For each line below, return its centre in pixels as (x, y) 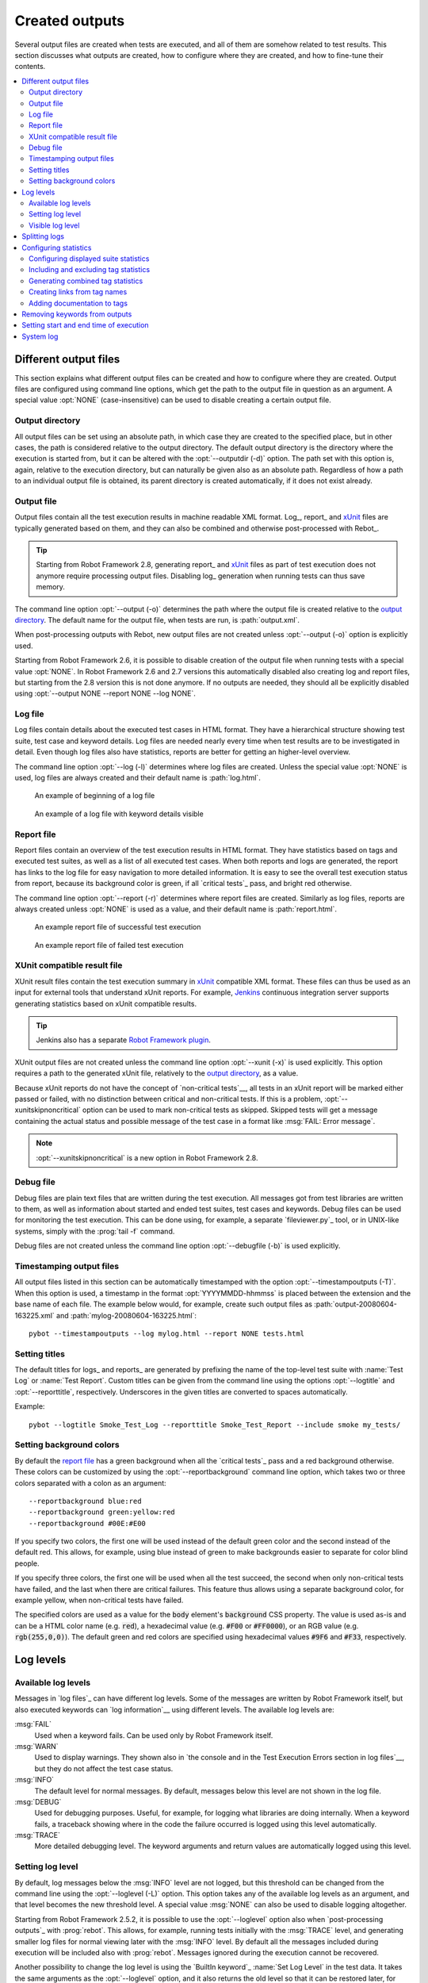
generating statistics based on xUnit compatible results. (106, 1003)
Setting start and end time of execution (86, 325)
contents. (30, 67)
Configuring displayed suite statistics (89, 259)
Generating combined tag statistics (86, 281)
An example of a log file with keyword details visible (119, 814)
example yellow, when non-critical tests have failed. (99, 1600)
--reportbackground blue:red (85, 1501)
